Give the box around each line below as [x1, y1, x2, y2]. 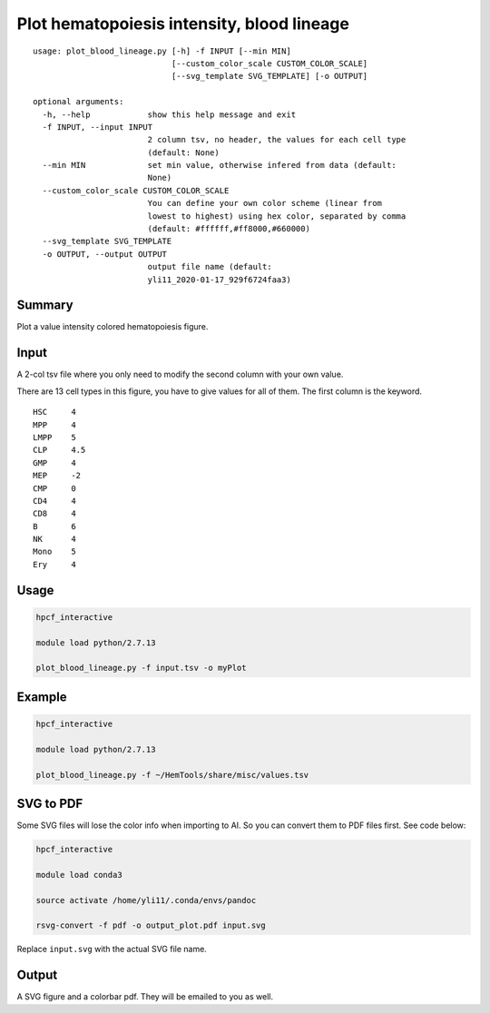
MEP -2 [33, 470, 82, 481]
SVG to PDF [16, 795, 83, 811]
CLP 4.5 [33, 445, 86, 456]
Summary [16, 298, 73, 313]
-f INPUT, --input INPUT [42, 122, 153, 132]
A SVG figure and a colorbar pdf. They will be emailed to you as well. [16, 991, 274, 1002]
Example [16, 689, 67, 704]
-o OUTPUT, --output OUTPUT [42, 249, 168, 259]
